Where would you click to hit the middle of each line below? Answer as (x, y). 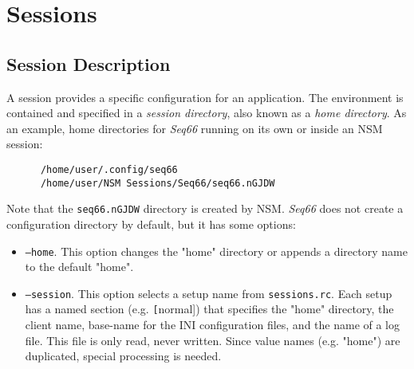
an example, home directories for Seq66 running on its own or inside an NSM (195, 128)
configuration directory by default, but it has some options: (151, 224)
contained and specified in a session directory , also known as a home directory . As (207, 113)
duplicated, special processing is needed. (123, 356)
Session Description (89, 63)
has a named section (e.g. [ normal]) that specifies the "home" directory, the (209, 309)
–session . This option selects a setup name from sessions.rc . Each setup (209, 293)
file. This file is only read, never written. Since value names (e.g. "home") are (213, 340)
